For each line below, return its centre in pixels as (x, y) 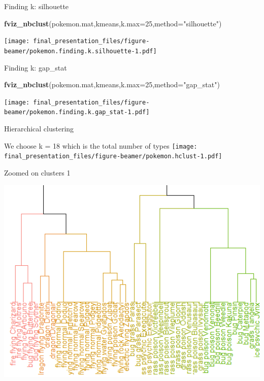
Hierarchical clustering (39, 128)
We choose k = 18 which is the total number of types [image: (101, 145)
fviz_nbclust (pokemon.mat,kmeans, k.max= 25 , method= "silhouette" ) (113, 23)
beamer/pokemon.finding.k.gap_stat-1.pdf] (77, 112)
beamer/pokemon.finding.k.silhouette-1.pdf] (80, 51)
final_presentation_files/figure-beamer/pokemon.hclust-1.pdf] (113, 157)
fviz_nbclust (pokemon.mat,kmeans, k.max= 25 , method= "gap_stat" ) (112, 84)
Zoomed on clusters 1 (37, 172)
